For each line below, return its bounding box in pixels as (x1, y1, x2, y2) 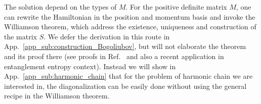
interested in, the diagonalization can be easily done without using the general (4, 80, 247, 91)
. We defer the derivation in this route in (43, 31, 170, 41)
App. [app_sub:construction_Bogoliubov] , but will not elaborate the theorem (4, 41, 246, 51)
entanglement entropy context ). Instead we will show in (4, 61, 176, 71)
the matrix (4, 31, 37, 41)
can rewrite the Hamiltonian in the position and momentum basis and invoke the (4, 11, 255, 22)
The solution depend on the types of (4, 2, 117, 12)
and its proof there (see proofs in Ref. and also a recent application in (4, 50, 224, 61)
